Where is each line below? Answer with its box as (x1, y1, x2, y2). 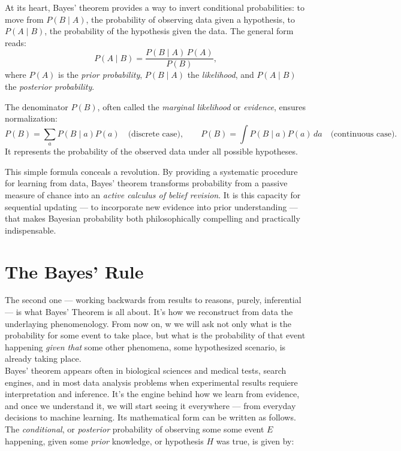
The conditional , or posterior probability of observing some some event (5, 423, 264, 435)
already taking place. (5, 352, 82, 365)
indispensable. (5, 223, 56, 236)
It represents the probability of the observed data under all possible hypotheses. (5, 145, 298, 158)
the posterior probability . (5, 80, 95, 93)
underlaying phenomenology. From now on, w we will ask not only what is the (5, 317, 292, 329)
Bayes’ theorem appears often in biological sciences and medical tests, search (5, 364, 287, 377)
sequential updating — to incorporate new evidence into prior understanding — (5, 200, 298, 213)
